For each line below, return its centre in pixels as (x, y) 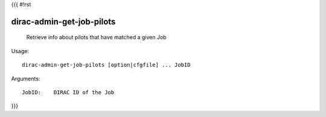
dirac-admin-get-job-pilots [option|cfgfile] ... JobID (106, 65)
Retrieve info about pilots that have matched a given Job (96, 37)
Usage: (20, 51)
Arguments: (26, 78)
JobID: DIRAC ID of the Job (68, 92)
